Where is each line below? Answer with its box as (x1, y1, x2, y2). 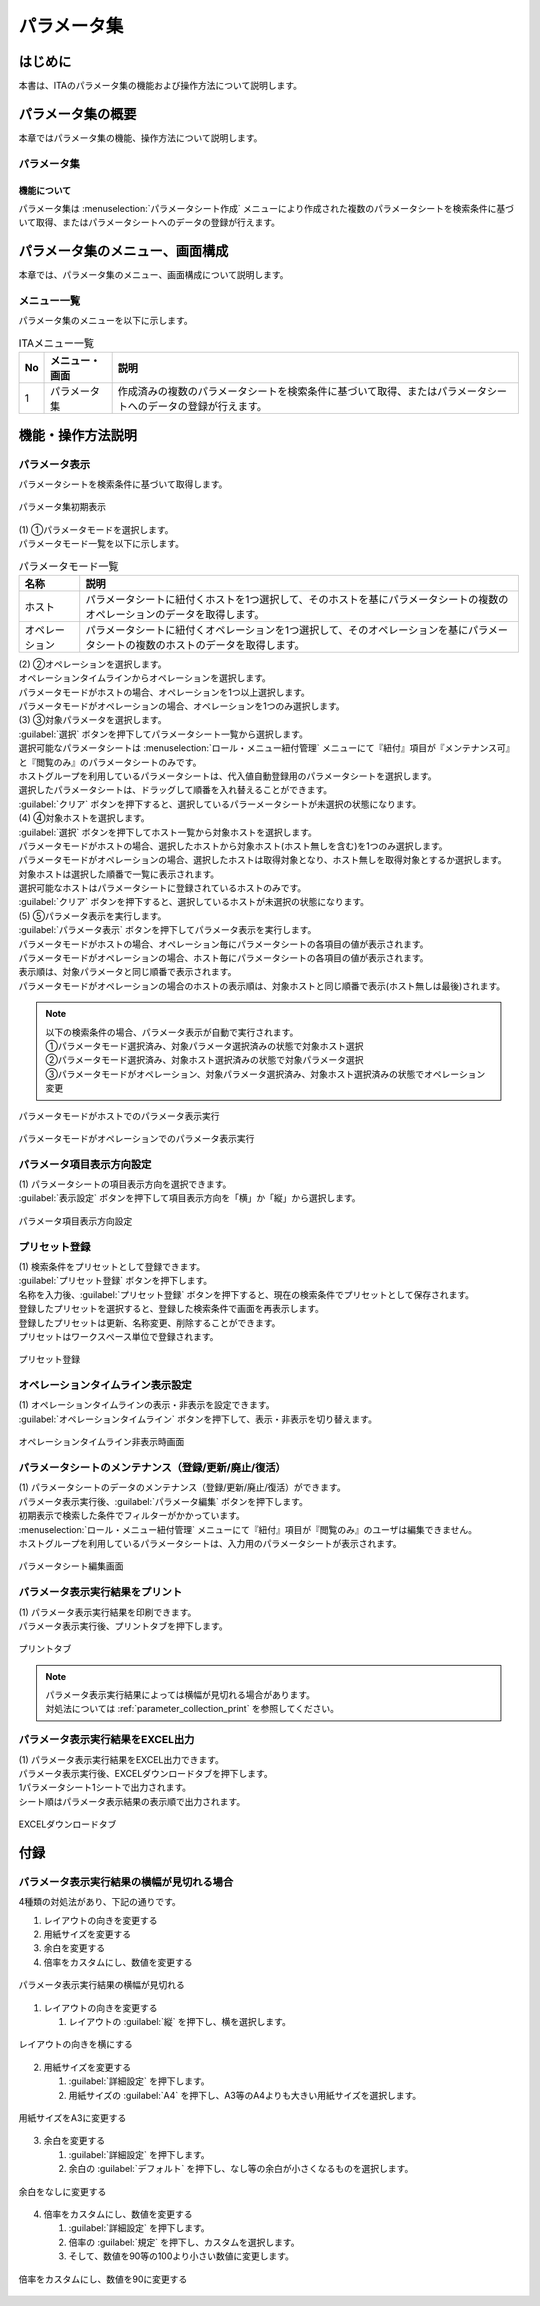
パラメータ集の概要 (18, 105, 137, 122)
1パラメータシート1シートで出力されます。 (18, 1781, 192, 1794)
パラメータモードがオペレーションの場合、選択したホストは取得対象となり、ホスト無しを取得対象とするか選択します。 (18, 854, 507, 866)
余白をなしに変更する (18, 2185, 107, 2197)
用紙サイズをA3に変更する (18, 2112, 127, 2124)
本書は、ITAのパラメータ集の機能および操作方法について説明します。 (18, 80, 303, 92)
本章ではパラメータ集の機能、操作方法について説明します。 (18, 131, 263, 144)
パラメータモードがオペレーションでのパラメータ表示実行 (18, 1132, 255, 1144)
